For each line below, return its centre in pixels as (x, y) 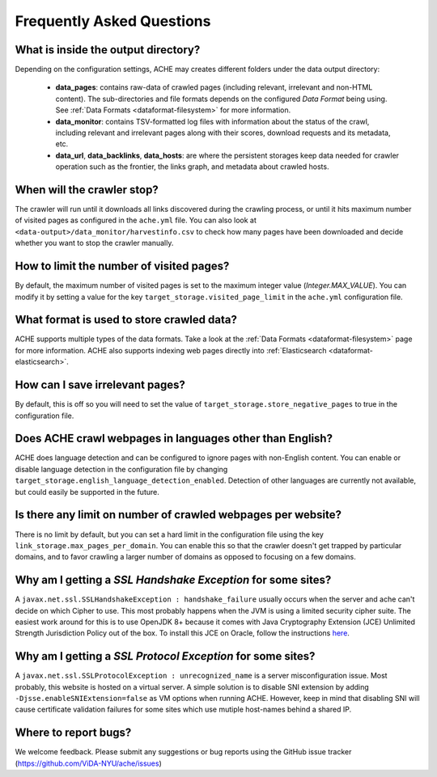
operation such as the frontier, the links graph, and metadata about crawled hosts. (192, 167)
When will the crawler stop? (87, 190)
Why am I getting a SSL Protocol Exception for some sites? (165, 656)
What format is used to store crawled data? (126, 320)
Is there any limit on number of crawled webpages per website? (178, 515)
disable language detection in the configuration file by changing (121, 469)
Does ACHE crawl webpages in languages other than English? (174, 439)
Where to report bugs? (73, 733)
